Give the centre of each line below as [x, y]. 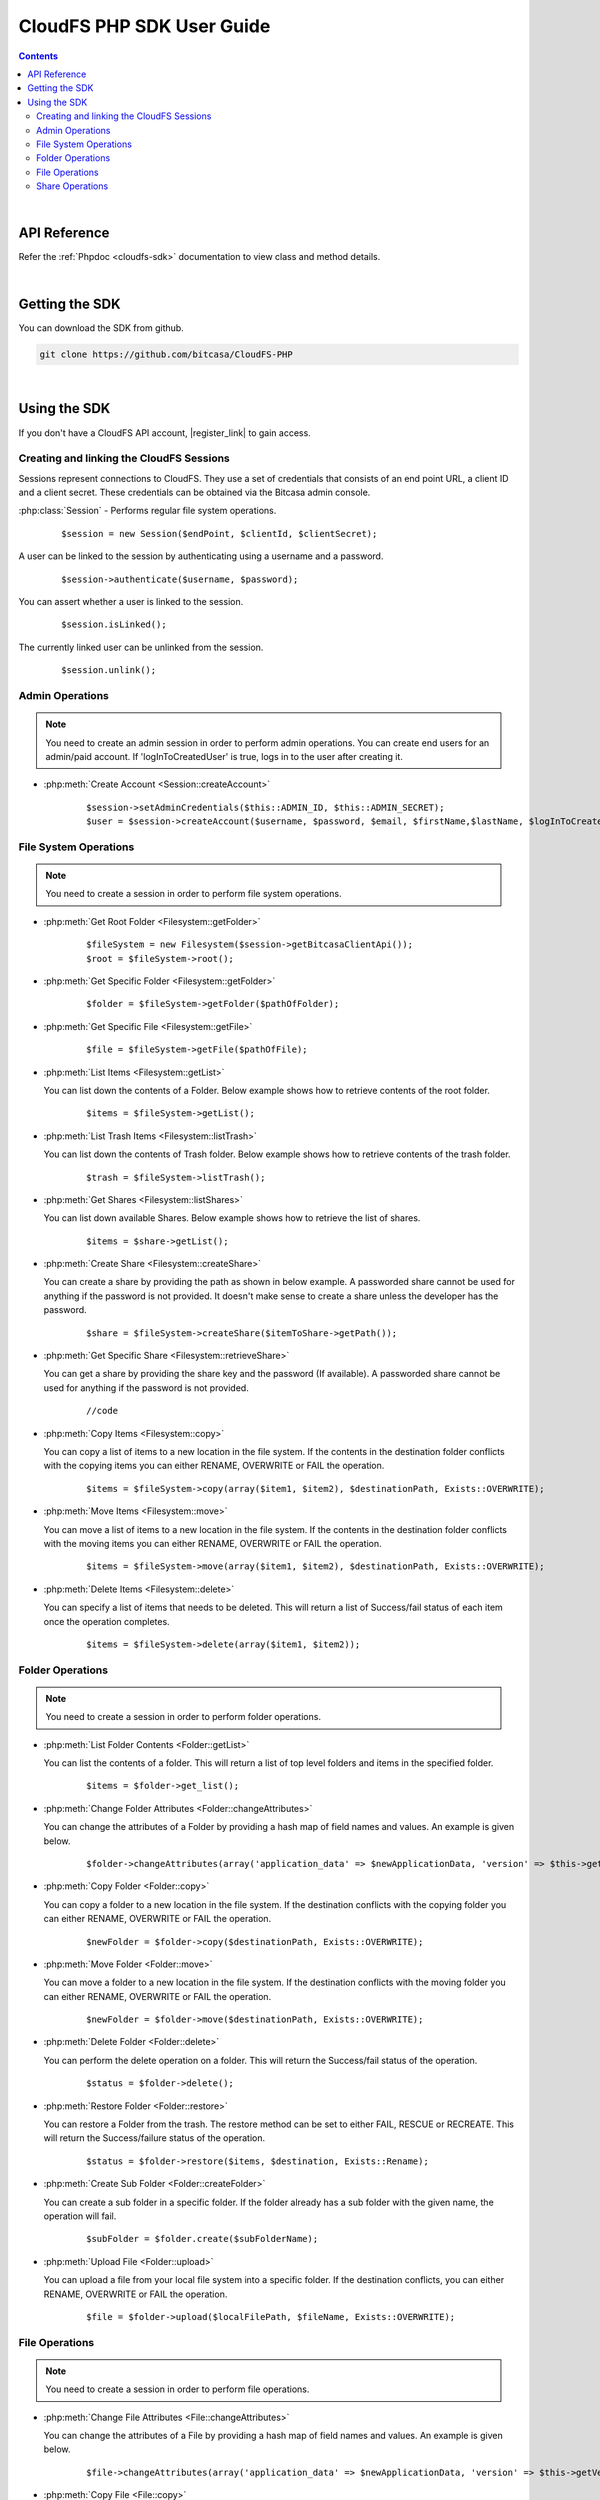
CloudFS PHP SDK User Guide [144, 26]
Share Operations [72, 186]
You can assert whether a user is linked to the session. [131, 602]
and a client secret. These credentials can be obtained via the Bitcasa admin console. [194, 492]
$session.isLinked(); [114, 624]
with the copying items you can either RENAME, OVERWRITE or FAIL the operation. [214, 1466]
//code [102, 1411]
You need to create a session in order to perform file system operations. [193, 894]
